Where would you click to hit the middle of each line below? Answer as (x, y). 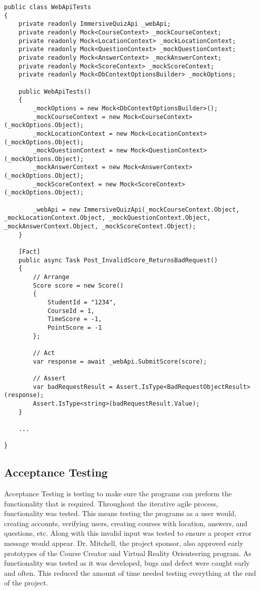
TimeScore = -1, (75, 319)
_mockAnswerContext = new (77, 167)
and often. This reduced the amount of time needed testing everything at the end (130, 573)
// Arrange (51, 277)
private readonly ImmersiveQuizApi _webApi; (95, 24)
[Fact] (29, 252)
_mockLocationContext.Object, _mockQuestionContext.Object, (107, 218)
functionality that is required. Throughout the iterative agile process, (111, 503)
